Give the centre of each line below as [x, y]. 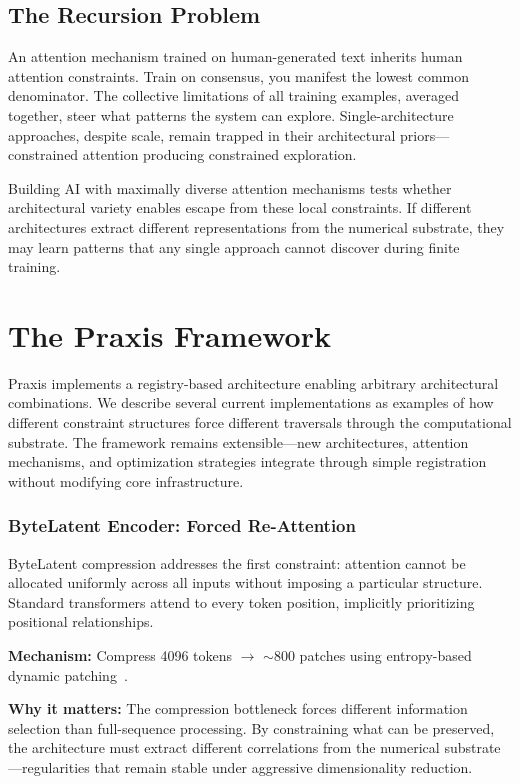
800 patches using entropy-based [372, 655]
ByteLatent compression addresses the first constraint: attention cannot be [237, 562]
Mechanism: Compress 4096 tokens [120, 655]
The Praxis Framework [169, 334]
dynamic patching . [68, 674]
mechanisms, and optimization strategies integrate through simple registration [247, 461]
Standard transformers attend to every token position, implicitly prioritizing [241, 601]
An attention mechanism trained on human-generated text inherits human [235, 56]
